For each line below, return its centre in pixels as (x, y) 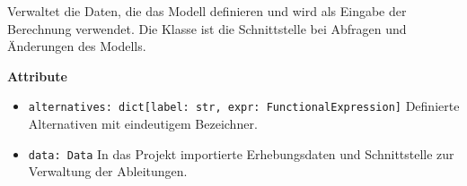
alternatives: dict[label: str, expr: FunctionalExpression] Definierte (244, 106)
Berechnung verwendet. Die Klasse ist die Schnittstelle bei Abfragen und (207, 28)
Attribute (37, 76)
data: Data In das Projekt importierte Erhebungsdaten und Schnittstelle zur (241, 153)
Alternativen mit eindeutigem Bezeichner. (143, 124)
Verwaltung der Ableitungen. (108, 171)
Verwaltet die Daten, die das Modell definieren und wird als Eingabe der (207, 11)
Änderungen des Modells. (77, 46)
